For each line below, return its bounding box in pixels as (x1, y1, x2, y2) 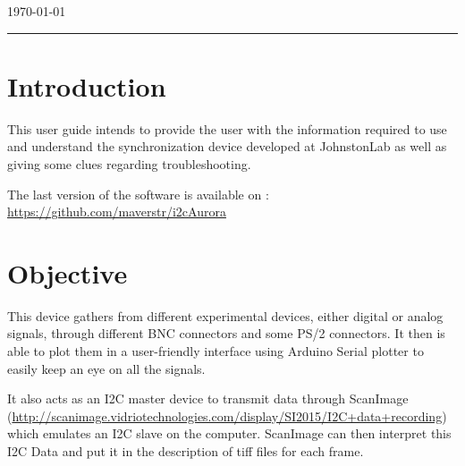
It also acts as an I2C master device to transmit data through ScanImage (7, 389, 409, 408)
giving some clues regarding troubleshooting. (7, 154, 251, 173)
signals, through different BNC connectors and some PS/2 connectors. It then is (7, 324, 445, 343)
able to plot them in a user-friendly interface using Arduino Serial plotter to (7, 342, 424, 360)
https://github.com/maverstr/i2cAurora (7, 202, 226, 221)
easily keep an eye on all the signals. (7, 359, 206, 377)
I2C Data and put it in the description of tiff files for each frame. (7, 441, 364, 460)
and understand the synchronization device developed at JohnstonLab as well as (7, 137, 447, 156)
